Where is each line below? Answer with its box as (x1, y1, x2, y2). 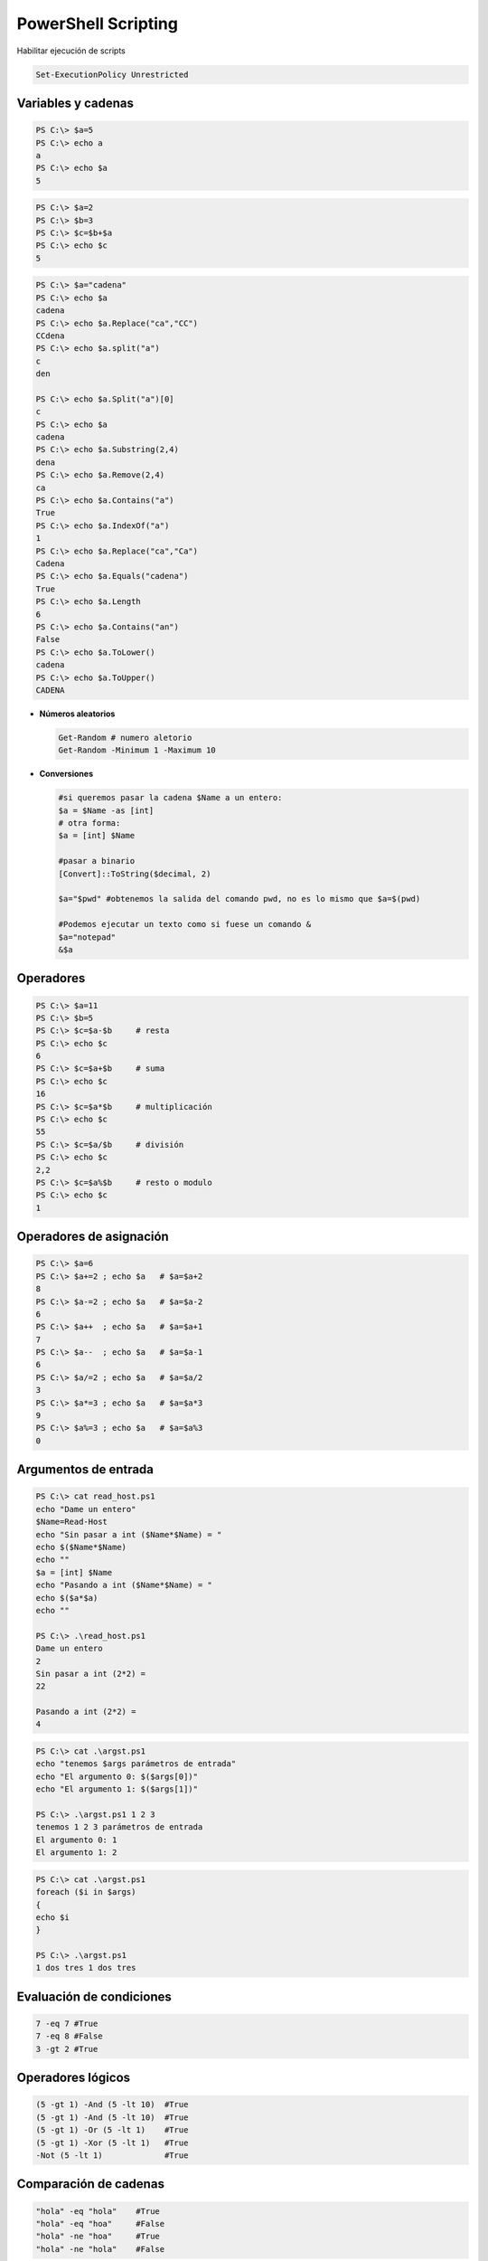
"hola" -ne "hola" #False (35, 2244, 165, 2254)
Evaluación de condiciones (16, 1989, 172, 2004)
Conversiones (39, 769, 94, 780)
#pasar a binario (58, 856, 136, 866)
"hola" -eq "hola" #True (35, 2206, 160, 2216)
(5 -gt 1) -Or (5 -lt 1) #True (35, 2125, 189, 2135)
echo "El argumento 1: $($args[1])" (35, 1784, 199, 1794)
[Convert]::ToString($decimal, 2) (58, 868, 211, 879)
